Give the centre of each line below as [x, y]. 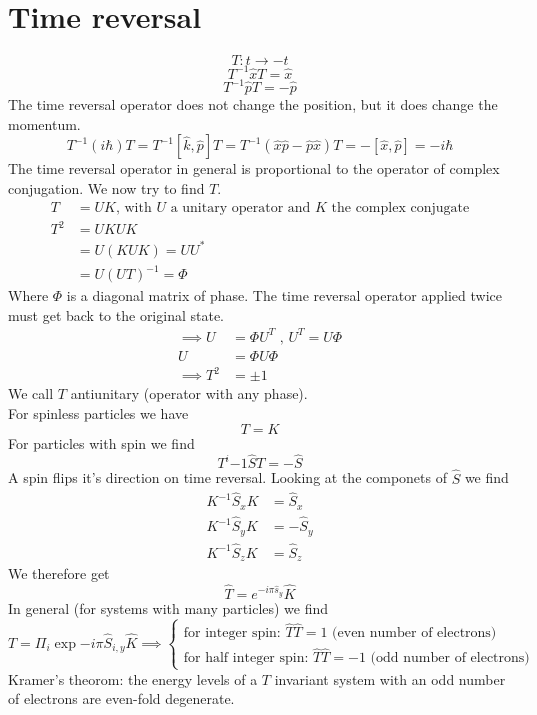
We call [31, 393]
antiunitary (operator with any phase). [189, 393]
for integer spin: [232, 633]
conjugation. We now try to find [106, 187]
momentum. [44, 123]
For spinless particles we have [98, 413]
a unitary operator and [240, 207]
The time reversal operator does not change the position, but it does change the [253, 104]
